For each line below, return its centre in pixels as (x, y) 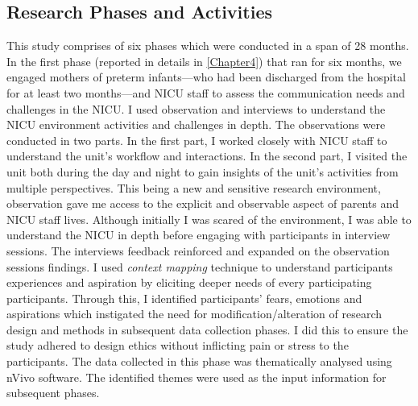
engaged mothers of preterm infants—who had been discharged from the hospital (206, 77)
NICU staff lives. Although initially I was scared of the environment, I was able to (209, 219)
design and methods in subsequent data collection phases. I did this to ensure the (207, 329)
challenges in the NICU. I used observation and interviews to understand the (196, 108)
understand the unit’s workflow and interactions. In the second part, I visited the (207, 156)
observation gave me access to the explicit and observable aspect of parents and (203, 203)
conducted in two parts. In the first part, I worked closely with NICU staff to (197, 140)
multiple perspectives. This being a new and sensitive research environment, (194, 187)
